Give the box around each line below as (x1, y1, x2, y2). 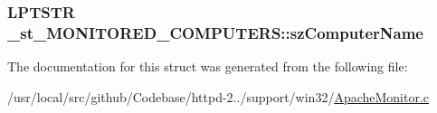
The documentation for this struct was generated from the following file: (7, 57, 408, 76)
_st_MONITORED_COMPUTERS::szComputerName (7, 21, 423, 43)
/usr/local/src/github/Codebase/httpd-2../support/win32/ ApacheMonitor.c (7, 87, 430, 106)
